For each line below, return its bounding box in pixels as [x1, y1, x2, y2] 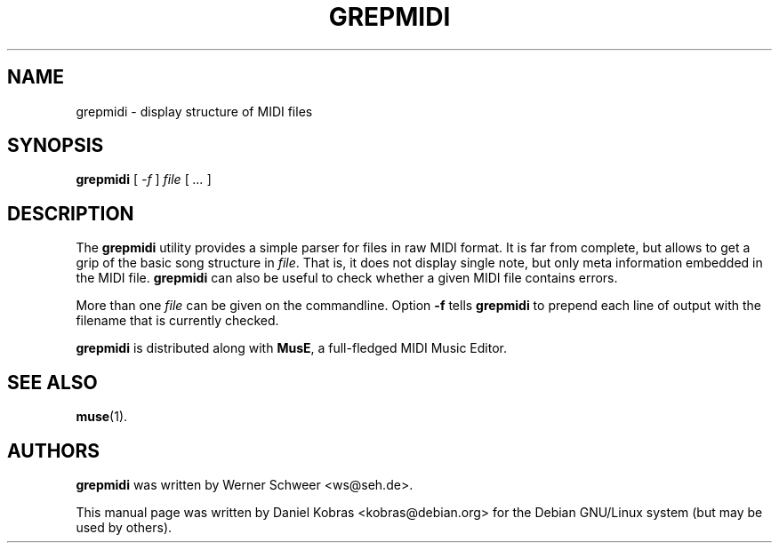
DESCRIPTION [7, 202, 134, 225]
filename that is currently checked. [76, 313, 279, 329]
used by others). [76, 519, 173, 535]
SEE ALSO [7, 371, 98, 394]
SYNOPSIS [7, 134, 104, 157]
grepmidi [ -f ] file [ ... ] [76, 171, 212, 187]
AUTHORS [7, 439, 100, 462]
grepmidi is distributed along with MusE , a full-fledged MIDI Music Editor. [76, 340, 508, 356]
